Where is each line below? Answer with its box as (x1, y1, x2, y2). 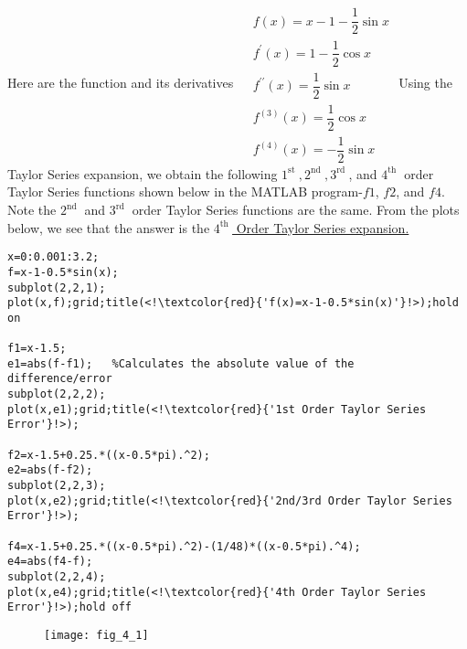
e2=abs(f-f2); (7, 463, 93, 477)
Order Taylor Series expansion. (236, 218, 409, 237)
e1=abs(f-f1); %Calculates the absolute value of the (7, 356, 355, 370)
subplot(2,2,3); (7, 479, 106, 493)
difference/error (7, 372, 112, 386)
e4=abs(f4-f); (7, 555, 93, 569)
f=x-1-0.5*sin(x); (7, 265, 119, 279)
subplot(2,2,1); (7, 281, 106, 294)
